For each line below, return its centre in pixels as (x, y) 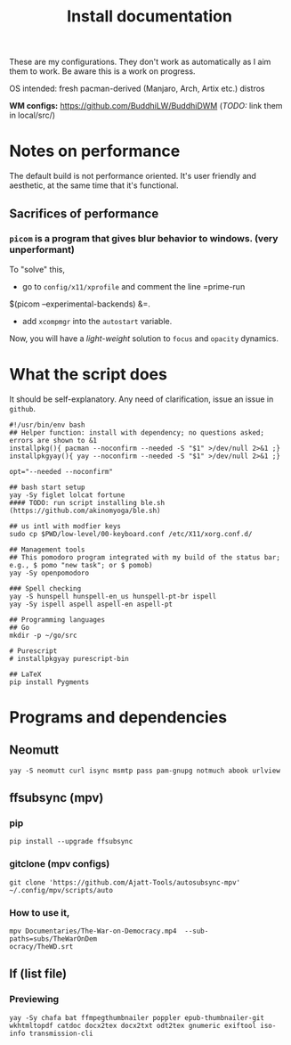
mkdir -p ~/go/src (43, 635)
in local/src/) (32, 115)
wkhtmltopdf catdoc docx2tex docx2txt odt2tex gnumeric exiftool (133, 1025)
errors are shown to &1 (53, 440)
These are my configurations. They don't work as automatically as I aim (140, 62)
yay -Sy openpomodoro (49, 573)
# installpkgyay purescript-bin (69, 658)
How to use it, (40, 912)
